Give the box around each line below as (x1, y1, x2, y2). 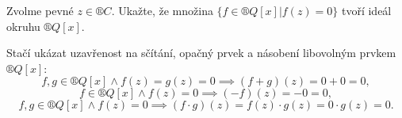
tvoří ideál (341, 2, 392, 18)
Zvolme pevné (6, 2, 74, 18)
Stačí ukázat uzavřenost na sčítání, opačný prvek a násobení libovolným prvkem (6, 44, 396, 61)
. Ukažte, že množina (111, 2, 213, 18)
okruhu (6, 17, 40, 34)
